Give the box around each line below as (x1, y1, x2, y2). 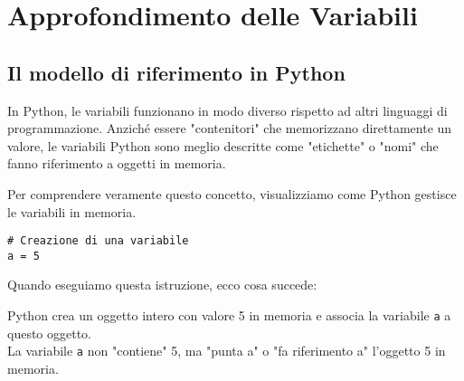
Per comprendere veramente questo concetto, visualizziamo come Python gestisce (7, 184, 457, 203)
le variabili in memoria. (7, 202, 137, 221)
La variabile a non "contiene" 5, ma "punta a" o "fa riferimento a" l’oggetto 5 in (7, 341, 446, 360)
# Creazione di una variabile (7, 234, 189, 248)
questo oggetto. (7, 323, 92, 342)
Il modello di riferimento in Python (7, 58, 346, 86)
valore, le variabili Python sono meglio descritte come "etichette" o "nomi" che (7, 136, 439, 155)
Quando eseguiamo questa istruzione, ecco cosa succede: (7, 275, 317, 294)
